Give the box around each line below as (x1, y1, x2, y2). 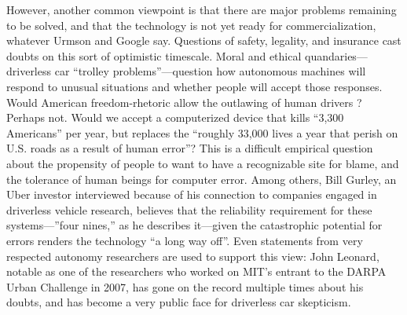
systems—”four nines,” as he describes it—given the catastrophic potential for (6, 217, 383, 233)
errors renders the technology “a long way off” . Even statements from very (6, 232, 363, 248)
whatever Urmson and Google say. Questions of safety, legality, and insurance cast (6, 32, 401, 49)
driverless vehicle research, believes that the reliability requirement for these (6, 201, 372, 218)
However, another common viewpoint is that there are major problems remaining (6, 2, 397, 17)
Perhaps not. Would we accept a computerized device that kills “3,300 (6, 109, 344, 126)
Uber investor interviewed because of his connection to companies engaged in (6, 186, 377, 203)
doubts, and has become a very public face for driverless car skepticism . (6, 294, 351, 310)
